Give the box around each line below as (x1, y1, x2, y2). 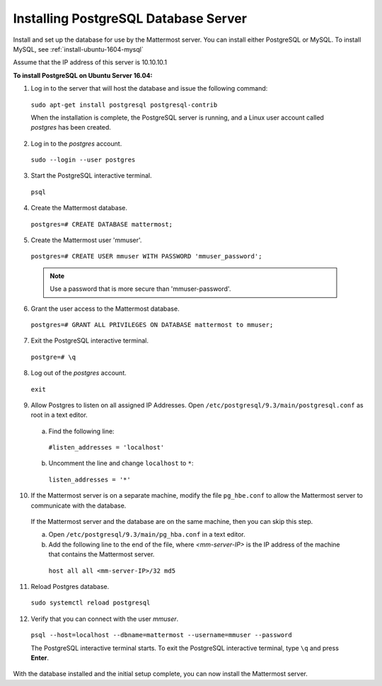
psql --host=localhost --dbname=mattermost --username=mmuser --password (30, 631, 293, 639)
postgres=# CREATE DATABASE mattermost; (30, 220, 173, 228)
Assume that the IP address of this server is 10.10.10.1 (13, 58, 168, 67)
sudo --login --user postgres (30, 156, 136, 164)
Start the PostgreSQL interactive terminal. (30, 171, 152, 180)
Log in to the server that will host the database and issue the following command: (30, 84, 268, 93)
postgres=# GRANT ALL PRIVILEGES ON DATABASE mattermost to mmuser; (30, 321, 274, 328)
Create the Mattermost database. (30, 204, 127, 212)
